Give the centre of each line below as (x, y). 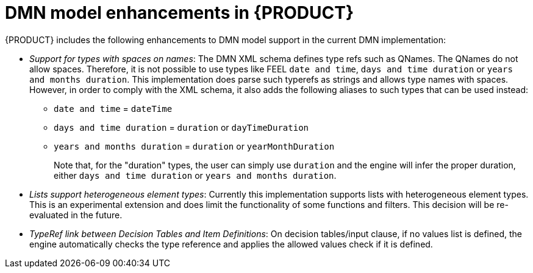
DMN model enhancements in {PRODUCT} (180, 13)
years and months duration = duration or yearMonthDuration (194, 146)
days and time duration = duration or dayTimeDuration (181, 127)
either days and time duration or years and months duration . (195, 175)
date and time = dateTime (113, 108)
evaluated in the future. (76, 215)
